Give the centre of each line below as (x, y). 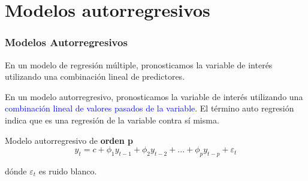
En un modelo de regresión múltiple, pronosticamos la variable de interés (139, 64)
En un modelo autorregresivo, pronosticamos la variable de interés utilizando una (154, 96)
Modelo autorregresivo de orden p (69, 140)
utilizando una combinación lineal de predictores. (95, 76)
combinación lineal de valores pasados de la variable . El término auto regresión (150, 108)
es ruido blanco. (68, 171)
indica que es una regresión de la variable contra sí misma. (112, 120)
